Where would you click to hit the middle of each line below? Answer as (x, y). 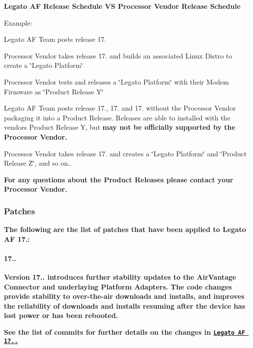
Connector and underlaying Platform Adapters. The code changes (118, 286)
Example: (18, 22)
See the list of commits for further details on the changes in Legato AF (125, 332)
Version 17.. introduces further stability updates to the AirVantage (120, 277)
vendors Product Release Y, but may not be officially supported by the (120, 127)
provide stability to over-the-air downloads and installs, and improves (124, 296)
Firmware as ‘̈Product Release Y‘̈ (54, 91)
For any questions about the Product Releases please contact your (119, 179)
